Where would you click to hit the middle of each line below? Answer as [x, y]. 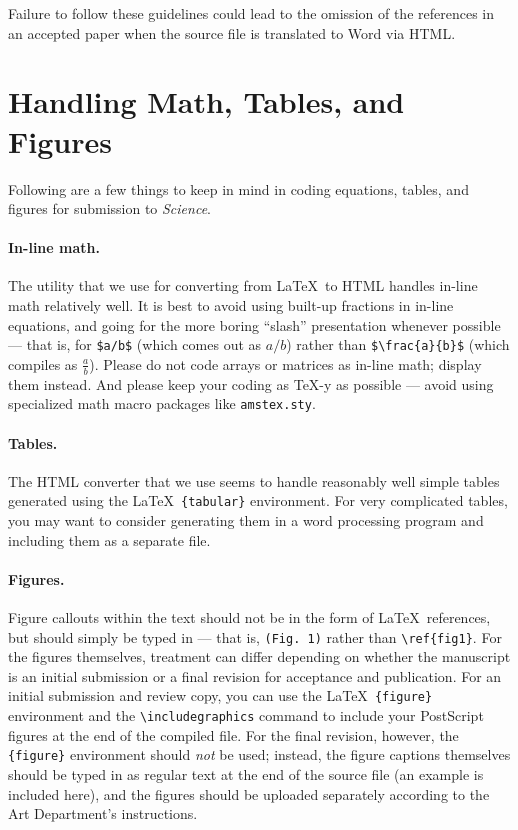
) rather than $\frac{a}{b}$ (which [398, 344]
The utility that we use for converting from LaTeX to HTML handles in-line [243, 285]
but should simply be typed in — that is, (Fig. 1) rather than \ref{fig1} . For [255, 636]
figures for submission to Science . [109, 208]
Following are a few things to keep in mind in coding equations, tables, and [238, 188]
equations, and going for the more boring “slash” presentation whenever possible [254, 324]
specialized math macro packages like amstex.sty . [162, 403]
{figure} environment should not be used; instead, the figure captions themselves [259, 754]
